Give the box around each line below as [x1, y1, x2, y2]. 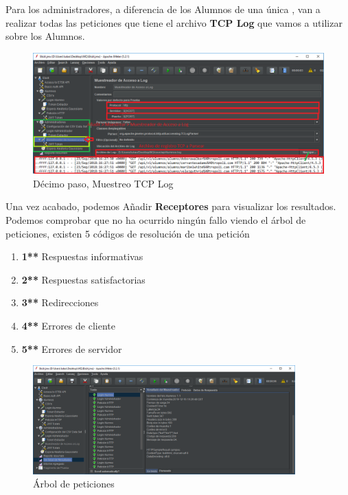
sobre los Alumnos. [5, 29, 85, 43]
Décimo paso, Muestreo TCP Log [33, 176, 174, 190]
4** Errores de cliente [21, 318, 115, 332]
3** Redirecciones [21, 295, 99, 310]
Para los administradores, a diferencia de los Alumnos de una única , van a [5, 2, 321, 16]
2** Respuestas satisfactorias [21, 272, 146, 286]
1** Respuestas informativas [21, 249, 143, 264]
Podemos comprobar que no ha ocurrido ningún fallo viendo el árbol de [5, 212, 306, 227]
